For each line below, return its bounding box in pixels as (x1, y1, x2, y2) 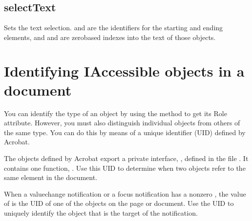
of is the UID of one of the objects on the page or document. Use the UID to (4, 198, 234, 208)
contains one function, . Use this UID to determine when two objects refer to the (4, 162, 246, 173)
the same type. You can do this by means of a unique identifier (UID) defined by (4, 127, 246, 137)
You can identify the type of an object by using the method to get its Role (4, 108, 227, 118)
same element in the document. (4, 172, 97, 182)
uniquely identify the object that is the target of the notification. (4, 208, 198, 218)
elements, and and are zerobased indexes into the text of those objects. (4, 32, 216, 42)
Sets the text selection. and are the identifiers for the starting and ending (4, 22, 223, 33)
